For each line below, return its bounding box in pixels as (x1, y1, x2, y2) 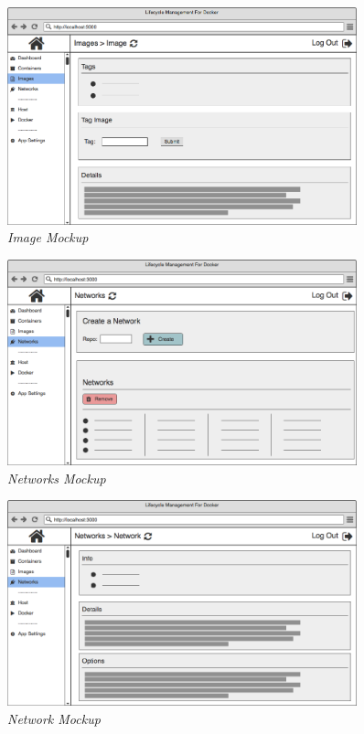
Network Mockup (7, 709, 101, 729)
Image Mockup (7, 228, 89, 247)
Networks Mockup (7, 468, 106, 487)
